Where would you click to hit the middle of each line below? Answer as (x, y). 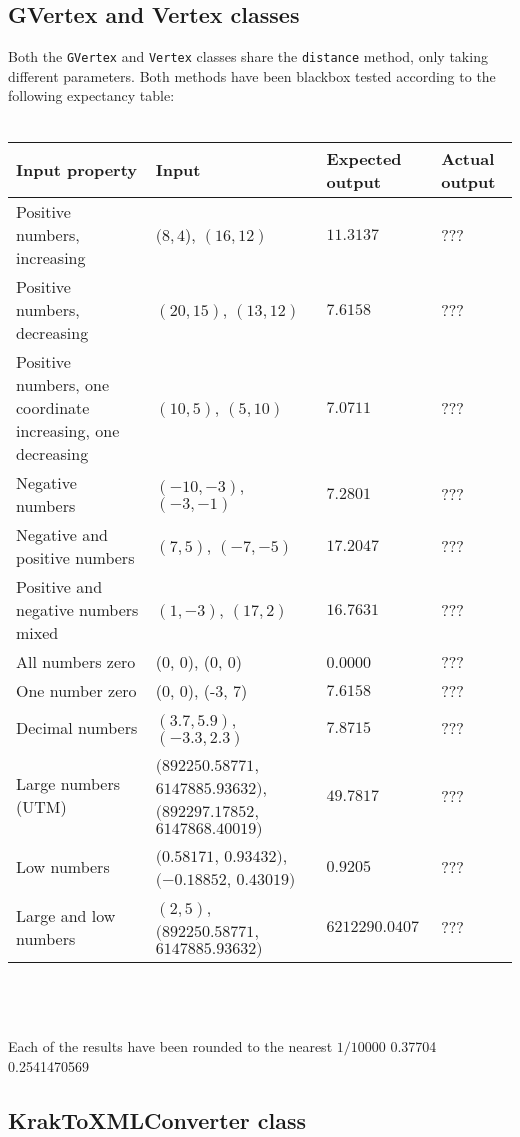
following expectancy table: (91, 95)
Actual (468, 158)
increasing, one (68, 430)
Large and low (66, 915)
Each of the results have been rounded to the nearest (170, 1046)
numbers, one (63, 384)
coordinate (53, 407)
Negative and (62, 534)
